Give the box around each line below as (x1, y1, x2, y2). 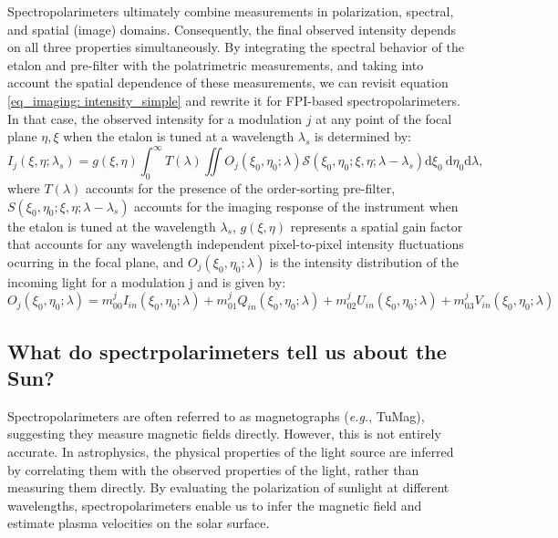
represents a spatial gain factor (290, 216, 463, 235)
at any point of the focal (315, 109, 452, 128)
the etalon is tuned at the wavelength (7, 216, 216, 235)
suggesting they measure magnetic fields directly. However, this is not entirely (7, 424, 441, 443)
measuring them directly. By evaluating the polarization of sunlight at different (7, 478, 449, 497)
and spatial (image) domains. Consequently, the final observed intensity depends (7, 19, 457, 38)
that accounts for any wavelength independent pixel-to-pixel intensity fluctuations (7, 234, 464, 253)
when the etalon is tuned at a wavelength (63, 127, 294, 146)
